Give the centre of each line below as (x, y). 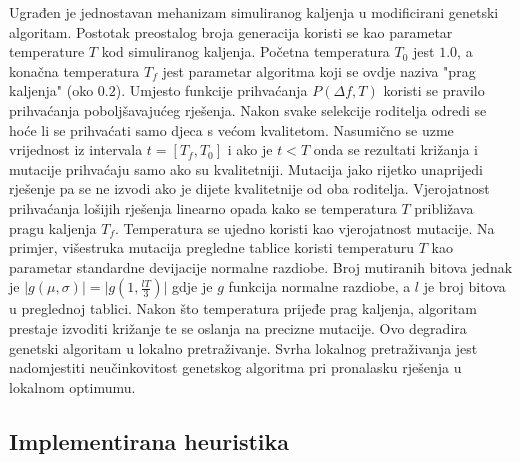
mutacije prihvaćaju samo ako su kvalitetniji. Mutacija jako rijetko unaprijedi (246, 168)
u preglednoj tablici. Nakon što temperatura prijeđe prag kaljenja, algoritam (243, 308)
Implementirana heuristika (149, 440)
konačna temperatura (74, 70)
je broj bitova (464, 286)
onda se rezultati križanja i (395, 149)
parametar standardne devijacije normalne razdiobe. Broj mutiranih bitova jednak (261, 266)
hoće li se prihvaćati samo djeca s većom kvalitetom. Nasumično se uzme (231, 129)
